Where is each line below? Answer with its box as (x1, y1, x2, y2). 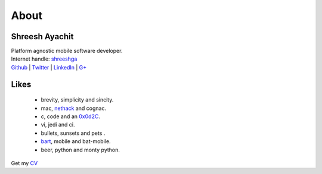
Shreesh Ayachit (11, 31, 74, 42)
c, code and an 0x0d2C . (41, 113, 101, 120)
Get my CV (11, 159, 38, 166)
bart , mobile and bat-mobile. (41, 138, 111, 145)
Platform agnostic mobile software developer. (11, 48, 123, 55)
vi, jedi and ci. (41, 121, 75, 128)
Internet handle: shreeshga (11, 55, 78, 62)
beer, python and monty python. (41, 146, 120, 153)
